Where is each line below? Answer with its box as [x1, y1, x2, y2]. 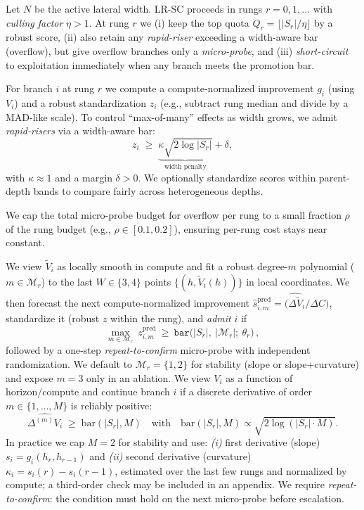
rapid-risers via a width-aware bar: [6, 123, 155, 138]
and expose [6, 370, 53, 385]
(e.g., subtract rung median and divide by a [160, 95, 349, 110]
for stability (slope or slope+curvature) [190, 357, 359, 371]
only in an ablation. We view [86, 370, 211, 385]
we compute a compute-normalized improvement [105, 81, 314, 96]
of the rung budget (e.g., [6, 221, 111, 236]
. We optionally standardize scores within [138, 170, 316, 184]
